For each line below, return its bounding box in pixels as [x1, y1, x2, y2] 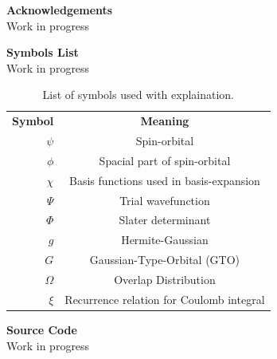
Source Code [6, 321, 77, 337]
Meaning [140, 112, 189, 129]
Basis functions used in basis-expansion [68, 172, 260, 188]
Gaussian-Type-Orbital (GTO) [89, 251, 240, 268]
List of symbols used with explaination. [42, 86, 235, 103]
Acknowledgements [6, 2, 113, 18]
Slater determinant [119, 211, 211, 228]
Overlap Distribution [114, 270, 216, 287]
